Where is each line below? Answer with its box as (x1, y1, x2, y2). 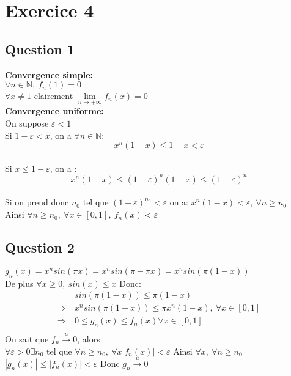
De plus (5, 276, 34, 289)
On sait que (5, 332, 49, 345)
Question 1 (5, 39, 75, 58)
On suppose (5, 116, 49, 129)
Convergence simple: (5, 68, 94, 81)
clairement (34, 89, 73, 102)
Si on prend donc (5, 196, 69, 208)
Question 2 (5, 238, 75, 257)
